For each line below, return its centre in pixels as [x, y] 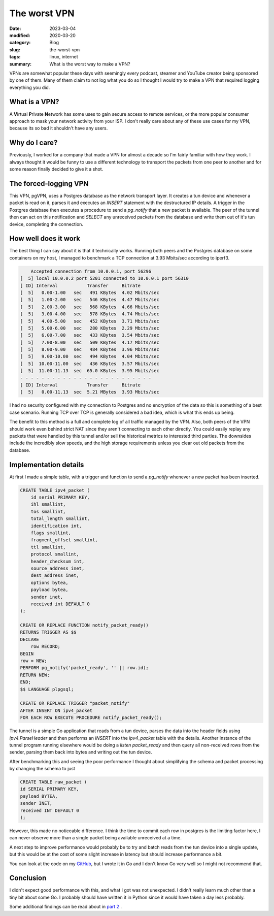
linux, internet [64, 57]
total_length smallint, [60, 519]
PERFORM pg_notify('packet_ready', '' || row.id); [84, 668]
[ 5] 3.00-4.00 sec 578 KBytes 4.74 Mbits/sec [90, 314]
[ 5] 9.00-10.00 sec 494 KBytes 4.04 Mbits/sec [90, 356]
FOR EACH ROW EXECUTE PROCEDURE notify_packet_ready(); [91, 718]
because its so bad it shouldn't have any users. [59, 128]
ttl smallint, [48, 547]
